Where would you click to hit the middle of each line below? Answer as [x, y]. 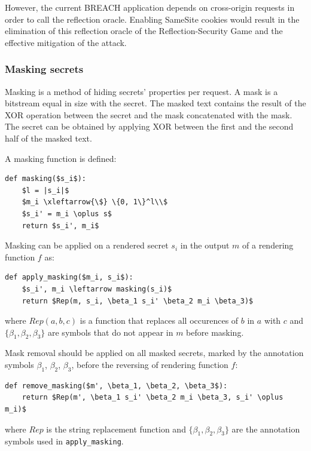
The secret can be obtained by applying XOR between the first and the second [149, 126]
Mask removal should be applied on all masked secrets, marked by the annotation [154, 353]
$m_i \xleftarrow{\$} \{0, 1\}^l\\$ [95, 202]
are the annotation [266, 429]
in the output [205, 245]
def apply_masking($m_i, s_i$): [69, 277]
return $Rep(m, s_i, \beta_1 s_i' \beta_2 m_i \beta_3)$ [138, 301]
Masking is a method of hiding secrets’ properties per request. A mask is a [141, 91]
